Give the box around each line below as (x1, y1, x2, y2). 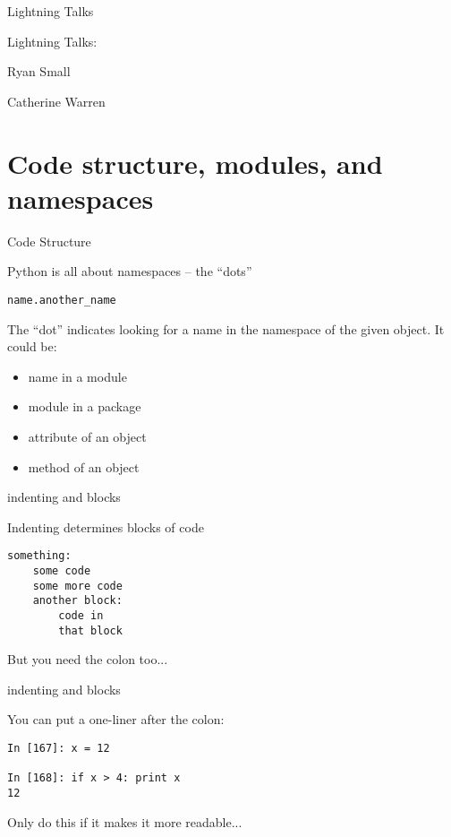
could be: (7, 337, 57, 356)
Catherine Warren (7, 91, 106, 110)
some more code (32, 579, 123, 592)
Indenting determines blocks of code (7, 517, 204, 536)
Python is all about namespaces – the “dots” (7, 262, 252, 280)
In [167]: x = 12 (7, 742, 110, 755)
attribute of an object (28, 427, 147, 445)
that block (58, 624, 123, 637)
